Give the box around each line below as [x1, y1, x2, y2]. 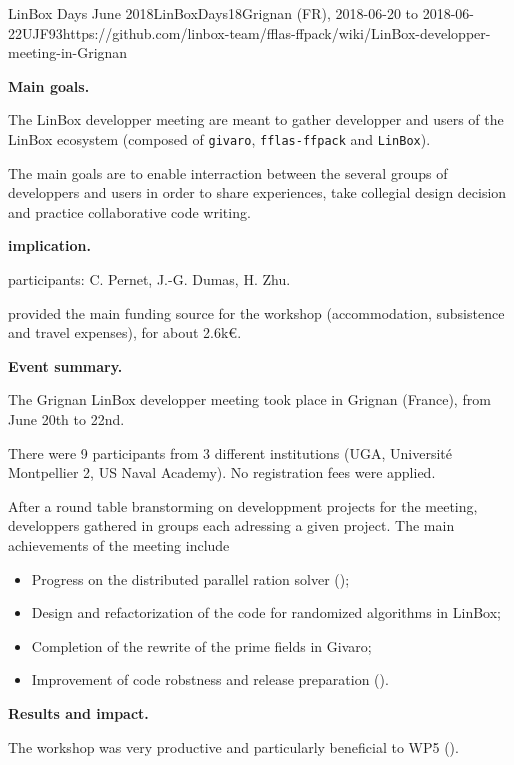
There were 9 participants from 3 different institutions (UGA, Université [8, 442, 452, 463]
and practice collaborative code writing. [8, 201, 251, 222]
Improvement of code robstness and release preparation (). [31, 669, 389, 690]
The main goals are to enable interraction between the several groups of [8, 162, 448, 183]
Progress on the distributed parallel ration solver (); [31, 568, 350, 589]
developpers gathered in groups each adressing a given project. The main [8, 515, 455, 536]
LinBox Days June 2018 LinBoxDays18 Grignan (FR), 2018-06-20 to [8, 3, 419, 23]
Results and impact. [8, 702, 149, 723]
